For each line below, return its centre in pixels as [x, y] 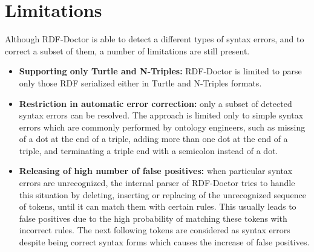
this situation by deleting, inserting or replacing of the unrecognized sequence [162, 194]
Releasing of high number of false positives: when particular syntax [156, 171]
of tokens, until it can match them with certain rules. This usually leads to [158, 206]
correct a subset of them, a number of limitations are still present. [127, 50]
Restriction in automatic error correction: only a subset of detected [155, 103]
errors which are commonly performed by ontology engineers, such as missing [162, 127]
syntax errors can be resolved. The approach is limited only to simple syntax [161, 115]
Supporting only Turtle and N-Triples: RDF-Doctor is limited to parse [160, 71]
